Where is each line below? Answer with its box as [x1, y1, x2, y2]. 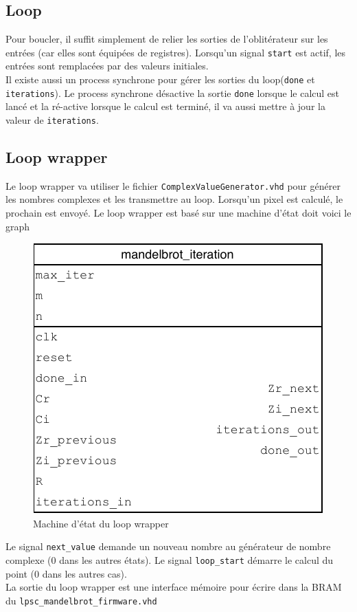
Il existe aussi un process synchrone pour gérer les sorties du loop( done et [5, 72, 315, 87]
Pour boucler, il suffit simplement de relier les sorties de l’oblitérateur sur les [5, 32, 328, 46]
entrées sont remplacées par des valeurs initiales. [5, 58, 209, 73]
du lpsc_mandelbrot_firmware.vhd [5, 593, 157, 607]
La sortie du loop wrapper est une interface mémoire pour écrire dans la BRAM [5, 580, 342, 594]
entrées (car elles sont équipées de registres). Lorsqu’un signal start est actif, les [5, 45, 346, 59]
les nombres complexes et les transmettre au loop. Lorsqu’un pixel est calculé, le [5, 192, 343, 206]
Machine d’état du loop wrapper [33, 516, 169, 530]
